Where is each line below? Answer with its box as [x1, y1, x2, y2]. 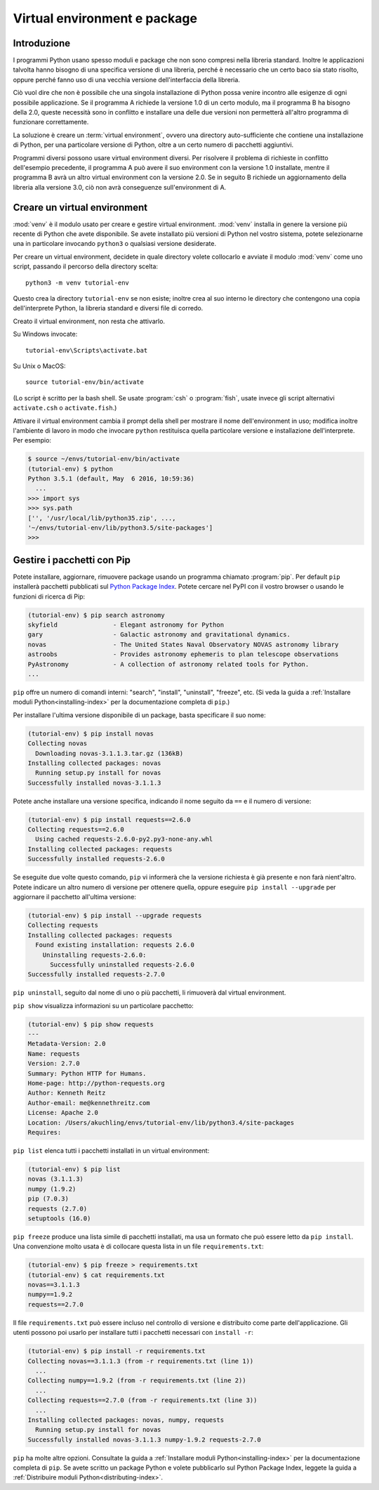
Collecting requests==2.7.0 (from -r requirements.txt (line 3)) [27, 1397, 258, 1404]
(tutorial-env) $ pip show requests [27, 1020, 154, 1028]
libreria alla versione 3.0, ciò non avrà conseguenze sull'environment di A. [13, 183, 227, 191]
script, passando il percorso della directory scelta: [13, 262, 158, 270]
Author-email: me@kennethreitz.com [27, 1099, 150, 1106]
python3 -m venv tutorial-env [25, 278, 130, 287]
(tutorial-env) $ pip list [27, 1165, 121, 1173]
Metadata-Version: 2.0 [27, 1040, 106, 1048]
